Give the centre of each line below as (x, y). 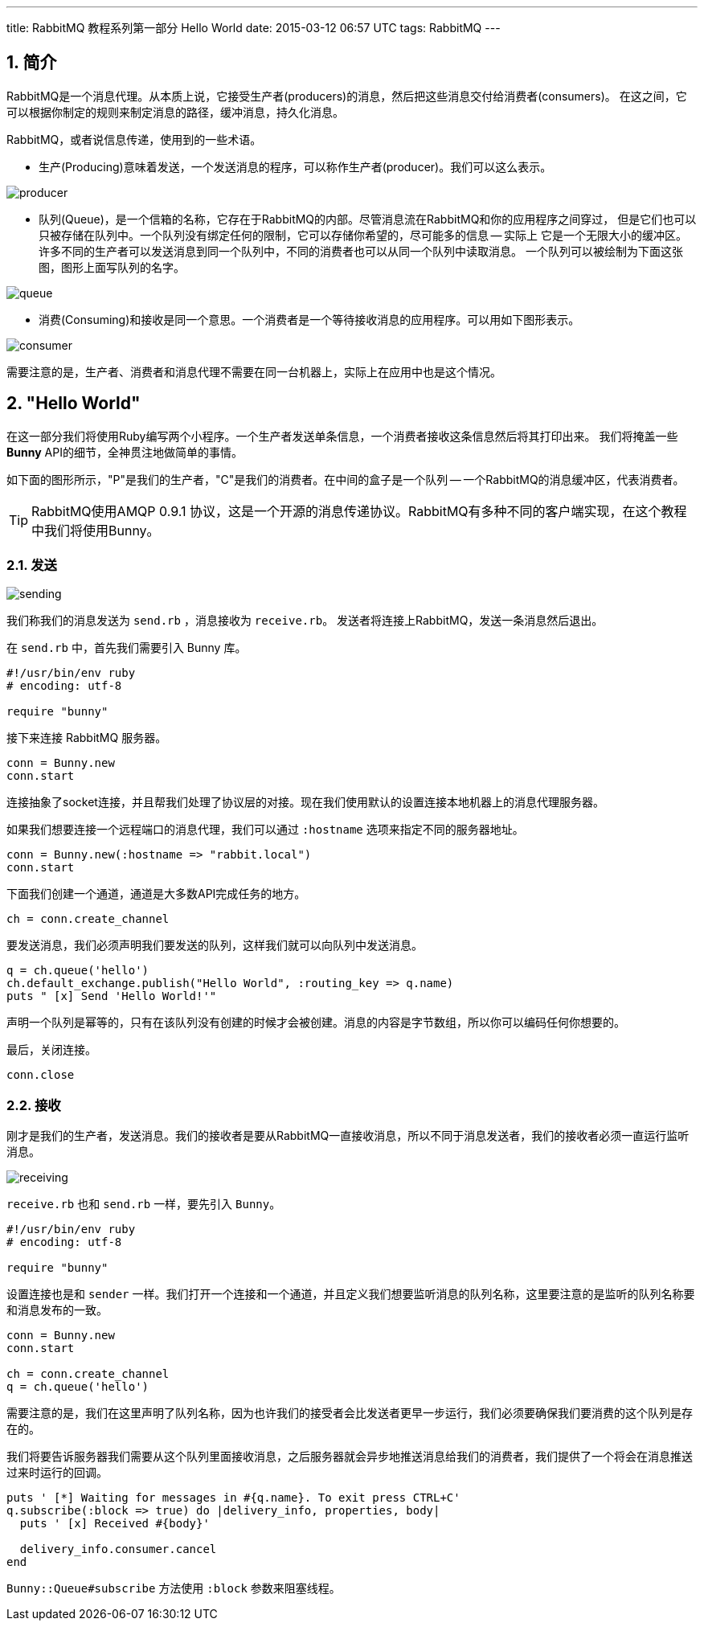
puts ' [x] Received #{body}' (115, 1524)
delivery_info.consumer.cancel (118, 1549)
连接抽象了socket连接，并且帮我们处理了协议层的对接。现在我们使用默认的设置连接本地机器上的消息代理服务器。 (305, 802)
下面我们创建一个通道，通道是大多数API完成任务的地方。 (156, 894)
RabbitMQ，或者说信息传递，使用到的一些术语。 (134, 139)
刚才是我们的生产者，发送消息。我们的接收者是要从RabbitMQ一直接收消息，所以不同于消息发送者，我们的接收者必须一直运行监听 (348, 1136)
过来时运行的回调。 (57, 1473)
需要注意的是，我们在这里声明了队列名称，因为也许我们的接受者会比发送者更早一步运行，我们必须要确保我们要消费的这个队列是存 (350, 1413)
